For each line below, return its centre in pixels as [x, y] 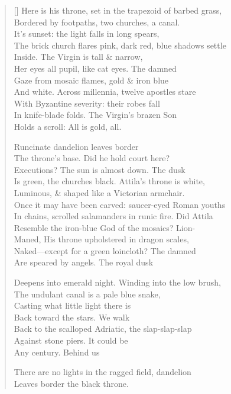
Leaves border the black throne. [71, 383]
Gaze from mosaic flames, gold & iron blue [91, 80]
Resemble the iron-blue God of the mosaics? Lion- [105, 227]
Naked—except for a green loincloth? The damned [105, 250]
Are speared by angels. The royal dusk [84, 262]
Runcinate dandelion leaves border [76, 146]
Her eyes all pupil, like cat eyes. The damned [95, 68]
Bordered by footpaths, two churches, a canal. [97, 22]
